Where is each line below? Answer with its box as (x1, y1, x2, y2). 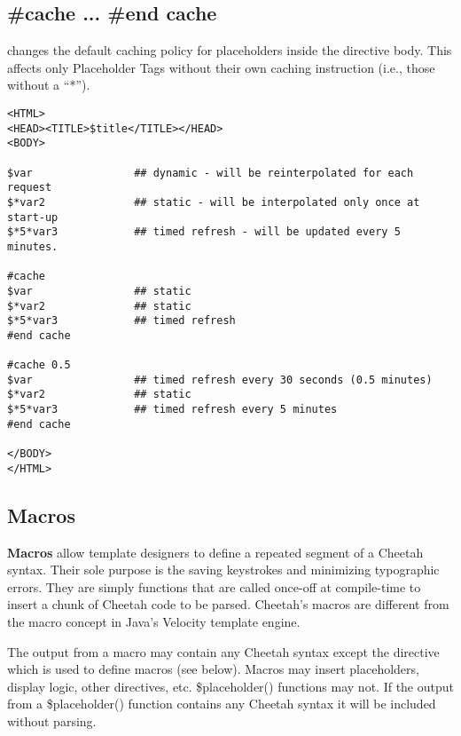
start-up (7, 210, 59, 224)
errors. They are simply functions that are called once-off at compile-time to (7, 577, 421, 596)
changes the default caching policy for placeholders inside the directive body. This (7, 41, 452, 59)
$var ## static (7, 284, 191, 297)
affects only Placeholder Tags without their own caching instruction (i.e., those (7, 58, 435, 76)
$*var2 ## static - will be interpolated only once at (7, 195, 420, 209)
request (7, 181, 52, 194)
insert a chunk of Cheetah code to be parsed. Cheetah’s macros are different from (7, 595, 449, 613)
